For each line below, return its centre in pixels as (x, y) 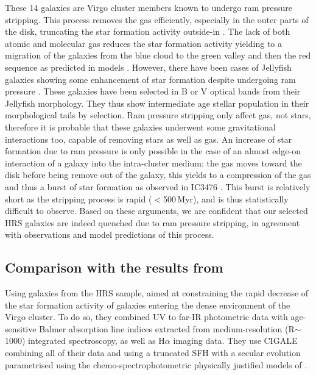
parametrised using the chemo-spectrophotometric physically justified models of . (156, 364)
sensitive (21, 328)
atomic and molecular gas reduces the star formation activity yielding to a (143, 43)
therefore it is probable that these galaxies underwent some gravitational (140, 127)
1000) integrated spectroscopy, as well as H (85, 341)
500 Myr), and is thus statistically (226, 198)
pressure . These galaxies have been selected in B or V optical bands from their (153, 91)
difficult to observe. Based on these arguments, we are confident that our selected (156, 211)
